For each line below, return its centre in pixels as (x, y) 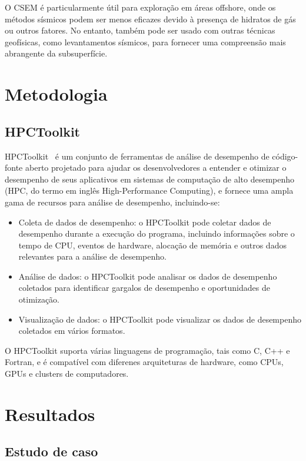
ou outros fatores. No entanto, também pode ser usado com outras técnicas (140, 30)
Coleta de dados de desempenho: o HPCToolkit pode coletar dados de (145, 222)
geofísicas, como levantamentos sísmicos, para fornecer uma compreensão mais (145, 42)
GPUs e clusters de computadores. (67, 374)
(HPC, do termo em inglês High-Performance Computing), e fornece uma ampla (149, 190)
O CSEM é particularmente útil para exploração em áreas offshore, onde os (140, 7)
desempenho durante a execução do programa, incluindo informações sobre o (157, 233)
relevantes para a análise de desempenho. (92, 256)
